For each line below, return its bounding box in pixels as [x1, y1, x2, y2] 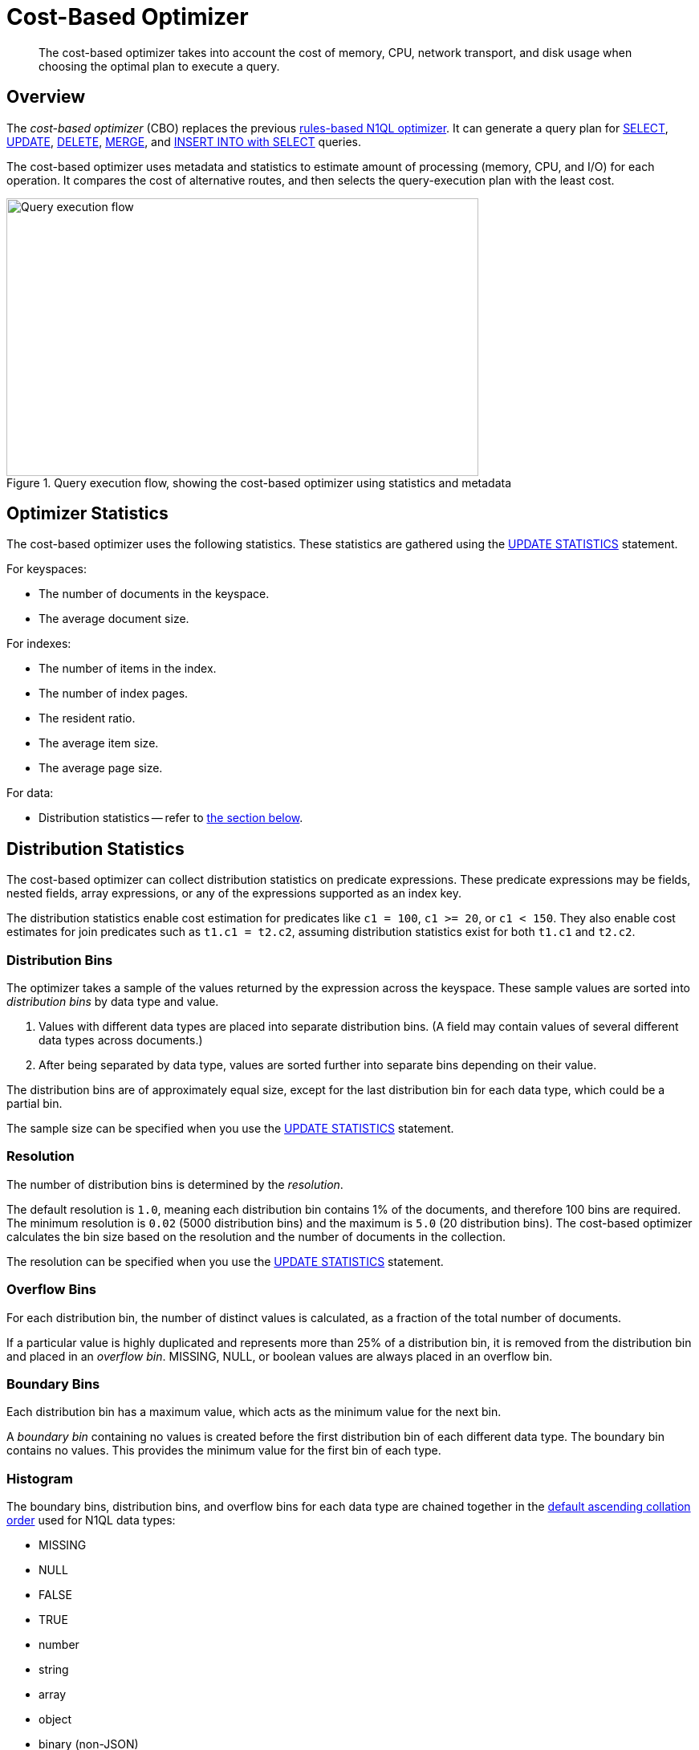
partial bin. [6, 1097, 63, 1111]
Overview [6, 87, 86, 108]
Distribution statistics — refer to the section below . [39, 811, 303, 825]
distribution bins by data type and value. [6, 995, 219, 1009]
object [39, 1712, 72, 1727]
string [39, 1662, 69, 1677]
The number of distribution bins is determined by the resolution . [6, 1177, 343, 1191]
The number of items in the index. [39, 661, 217, 676]
